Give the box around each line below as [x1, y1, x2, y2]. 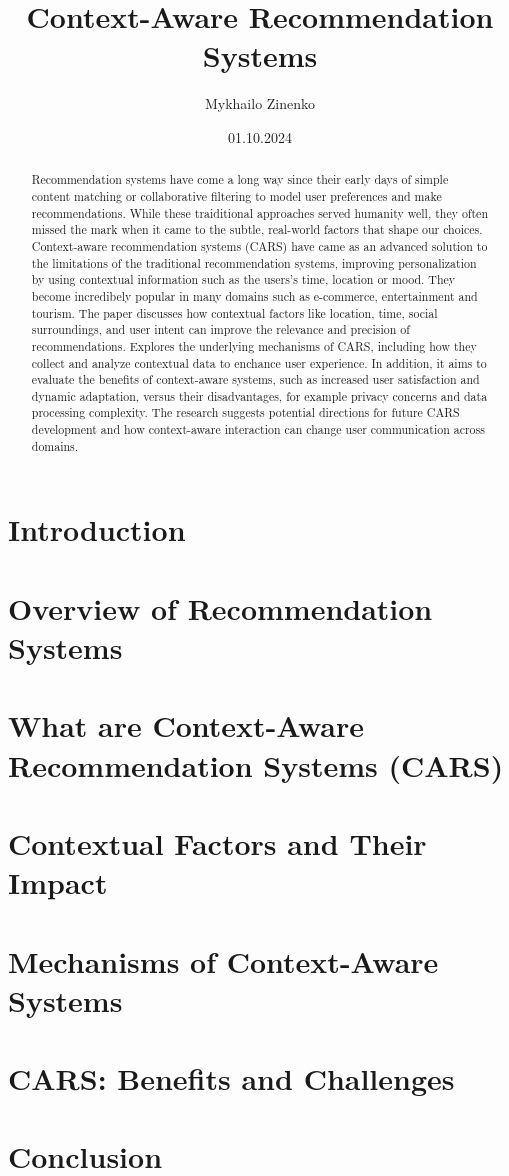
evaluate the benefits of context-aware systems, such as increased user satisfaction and [31, 371, 480, 388]
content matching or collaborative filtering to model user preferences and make [31, 187, 442, 204]
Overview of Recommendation [8, 587, 433, 628]
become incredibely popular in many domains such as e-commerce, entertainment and [31, 287, 478, 304]
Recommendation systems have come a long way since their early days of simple [31, 171, 449, 188]
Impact [8, 862, 108, 903]
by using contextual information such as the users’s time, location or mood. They [31, 271, 456, 288]
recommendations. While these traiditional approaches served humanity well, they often [31, 204, 489, 221]
